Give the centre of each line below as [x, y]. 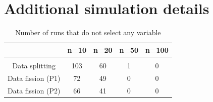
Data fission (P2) [34, 90]
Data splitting [34, 65]
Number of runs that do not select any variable [88, 32]
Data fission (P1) [34, 78]
